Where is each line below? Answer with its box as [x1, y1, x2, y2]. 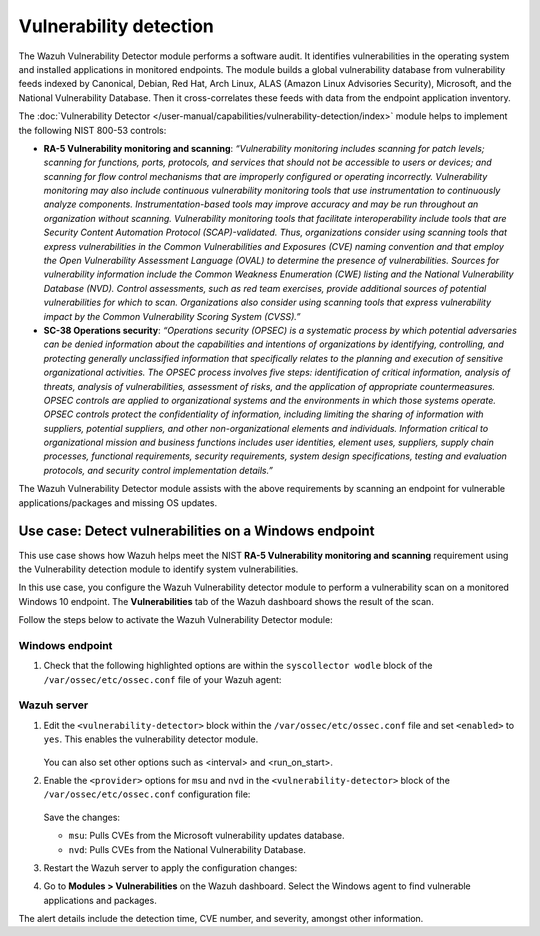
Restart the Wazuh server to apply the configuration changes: [43, 861, 298, 874]
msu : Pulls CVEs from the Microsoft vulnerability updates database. [68, 830, 345, 842]
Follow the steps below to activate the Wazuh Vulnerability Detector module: [18, 614, 334, 626]
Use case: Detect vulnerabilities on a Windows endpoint [18, 523, 375, 540]
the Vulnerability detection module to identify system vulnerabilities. [18, 563, 299, 575]
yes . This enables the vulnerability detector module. [43, 733, 259, 745]
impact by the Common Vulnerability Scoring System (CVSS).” [43, 310, 301, 322]
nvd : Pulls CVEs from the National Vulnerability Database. [68, 843, 307, 855]
